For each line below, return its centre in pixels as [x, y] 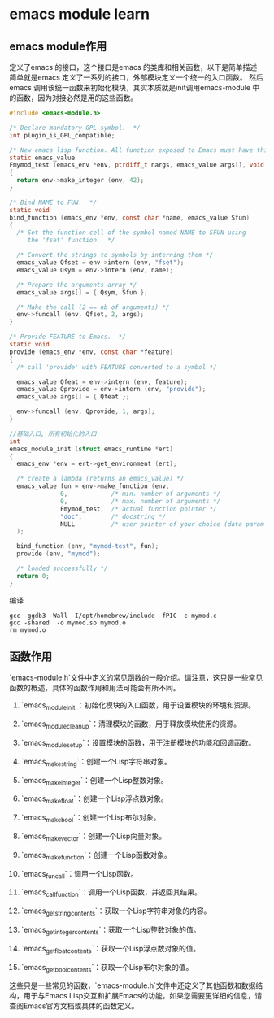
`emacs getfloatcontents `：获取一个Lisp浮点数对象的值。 [111, 949]
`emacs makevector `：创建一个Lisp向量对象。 [94, 837]
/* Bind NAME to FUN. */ [53, 202]
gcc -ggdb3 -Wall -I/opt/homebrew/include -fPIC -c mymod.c [113, 616]
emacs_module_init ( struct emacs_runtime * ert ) [91, 449]
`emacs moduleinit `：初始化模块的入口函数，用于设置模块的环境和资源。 [138, 706]
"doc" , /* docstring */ [113, 516]
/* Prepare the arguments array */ [77, 285]
